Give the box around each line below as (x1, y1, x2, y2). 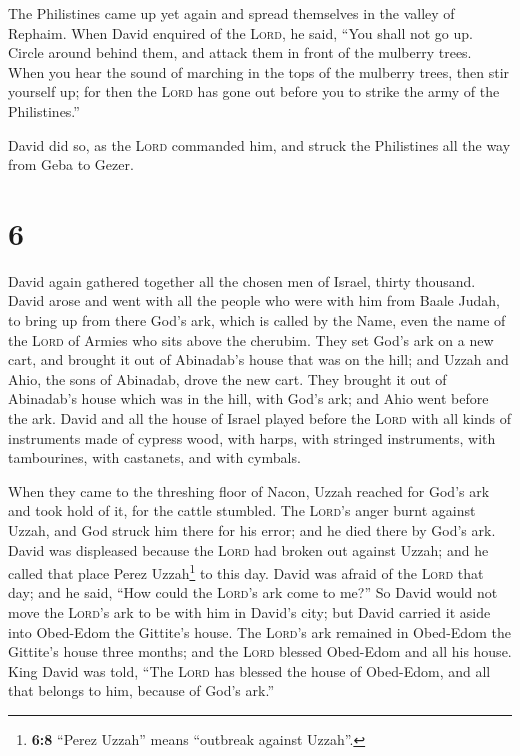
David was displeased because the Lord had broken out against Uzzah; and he (8, 539, 489, 560)
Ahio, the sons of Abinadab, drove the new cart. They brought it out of (8, 368, 447, 389)
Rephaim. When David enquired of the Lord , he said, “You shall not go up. (8, 22, 473, 43)
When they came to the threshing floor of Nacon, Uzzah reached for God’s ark (8, 480, 490, 501)
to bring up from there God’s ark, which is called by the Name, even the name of (8, 310, 506, 331)
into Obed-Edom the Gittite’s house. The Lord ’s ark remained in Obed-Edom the (8, 621, 511, 642)
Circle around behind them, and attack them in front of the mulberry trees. (8, 42, 472, 63)
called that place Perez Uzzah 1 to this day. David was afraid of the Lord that (8, 560, 484, 583)
